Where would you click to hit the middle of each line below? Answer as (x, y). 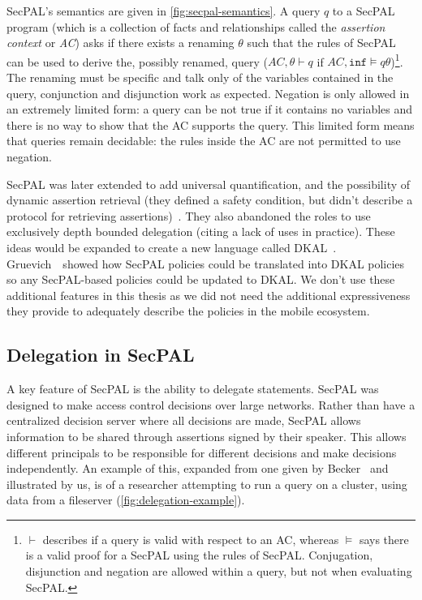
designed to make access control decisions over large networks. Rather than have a (211, 404)
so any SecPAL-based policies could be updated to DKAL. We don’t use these (201, 279)
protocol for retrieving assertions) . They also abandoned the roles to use (189, 215)
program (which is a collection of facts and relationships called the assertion (196, 26)
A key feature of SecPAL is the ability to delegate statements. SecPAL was (193, 389)
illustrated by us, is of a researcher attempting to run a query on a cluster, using (207, 484)
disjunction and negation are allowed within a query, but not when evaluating (219, 571)
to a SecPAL (364, 11)
